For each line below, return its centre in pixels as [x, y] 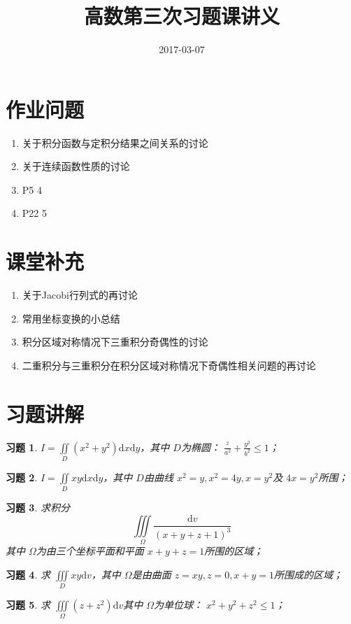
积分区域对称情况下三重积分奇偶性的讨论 [115, 342]
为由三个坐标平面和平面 [90, 551]
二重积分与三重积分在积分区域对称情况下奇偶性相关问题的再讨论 [169, 365]
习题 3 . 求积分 [38, 508]
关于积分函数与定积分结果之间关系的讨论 [115, 142]
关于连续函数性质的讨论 [76, 166]
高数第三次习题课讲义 [181, 16]
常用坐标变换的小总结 [71, 318]
